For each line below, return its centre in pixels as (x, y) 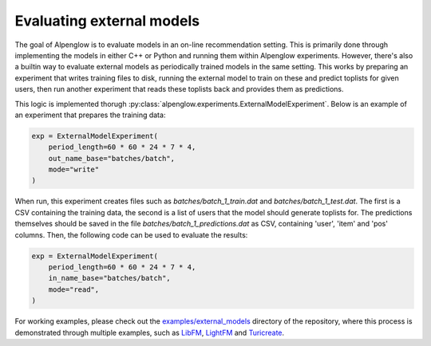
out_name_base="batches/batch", (112, 158)
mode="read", (74, 289)
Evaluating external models (107, 21)
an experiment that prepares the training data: (90, 115)
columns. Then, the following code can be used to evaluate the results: (131, 234)
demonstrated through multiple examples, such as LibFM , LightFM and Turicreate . (150, 332)
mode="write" (74, 170)
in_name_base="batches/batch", (109, 278)
